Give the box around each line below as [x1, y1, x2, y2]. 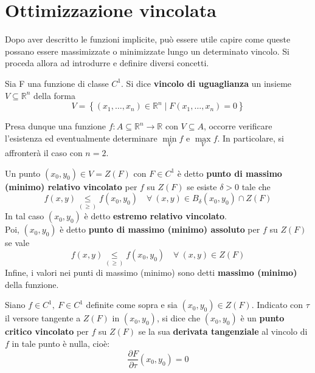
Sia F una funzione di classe [5, 77, 109, 89]
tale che [241, 180, 271, 193]
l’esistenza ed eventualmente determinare [5, 131, 157, 144]
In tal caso [5, 210, 44, 222]
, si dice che [156, 312, 201, 324]
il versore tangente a [5, 312, 81, 324]
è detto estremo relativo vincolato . [84, 210, 227, 222]
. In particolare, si [217, 131, 284, 144]
